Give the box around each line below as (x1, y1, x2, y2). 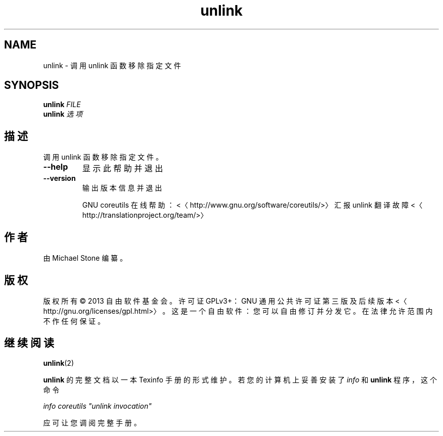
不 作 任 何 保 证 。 (43, 316, 105, 325)
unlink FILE (43, 100, 81, 109)
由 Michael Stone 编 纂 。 (43, 254, 127, 263)
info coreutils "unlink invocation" (43, 401, 152, 410)
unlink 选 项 (43, 110, 83, 119)
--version (43, 174, 76, 183)
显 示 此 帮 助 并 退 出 (82, 163, 163, 174)
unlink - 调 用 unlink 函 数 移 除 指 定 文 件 (43, 61, 181, 70)
